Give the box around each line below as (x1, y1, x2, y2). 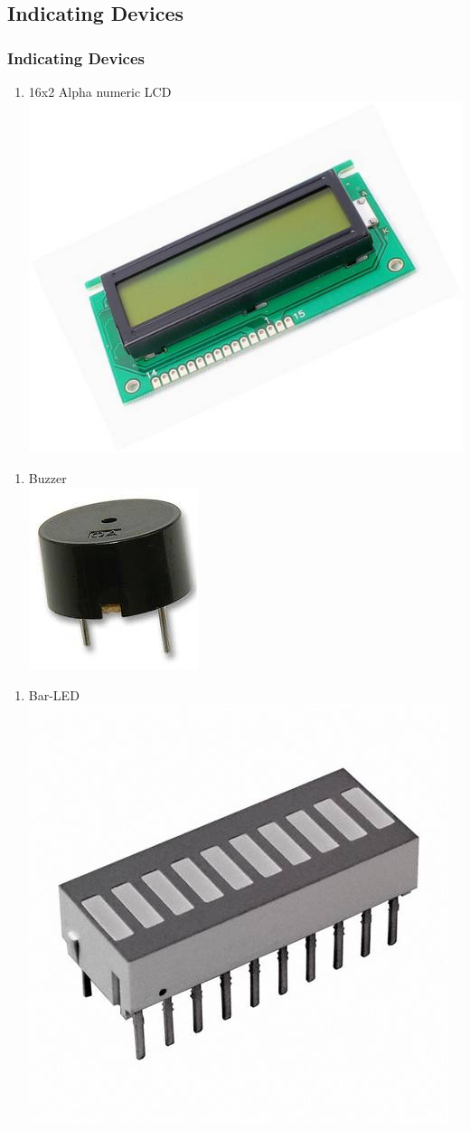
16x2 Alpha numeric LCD (28, 82, 172, 100)
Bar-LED (28, 685, 80, 704)
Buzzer (28, 468, 67, 487)
